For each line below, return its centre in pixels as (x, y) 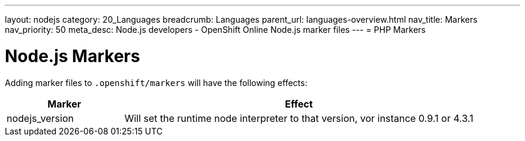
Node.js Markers (73, 56)
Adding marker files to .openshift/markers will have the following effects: (156, 82)
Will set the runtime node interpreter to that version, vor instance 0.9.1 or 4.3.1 (299, 118)
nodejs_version (40, 118)
